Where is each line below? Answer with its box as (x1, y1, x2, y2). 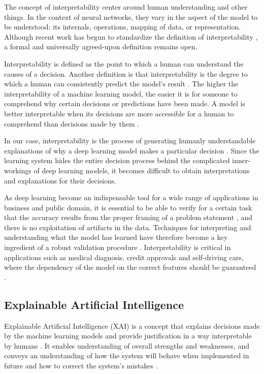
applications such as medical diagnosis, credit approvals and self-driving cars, (4, 252, 244, 262)
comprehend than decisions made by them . (4, 118, 140, 129)
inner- (232, 155, 251, 166)
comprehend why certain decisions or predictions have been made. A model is (4, 98, 245, 109)
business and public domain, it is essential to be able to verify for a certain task (4, 202, 252, 212)
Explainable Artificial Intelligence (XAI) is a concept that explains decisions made (4, 320, 260, 331)
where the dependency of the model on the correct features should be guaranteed (4, 262, 256, 272)
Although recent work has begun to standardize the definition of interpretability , (4, 31, 258, 42)
